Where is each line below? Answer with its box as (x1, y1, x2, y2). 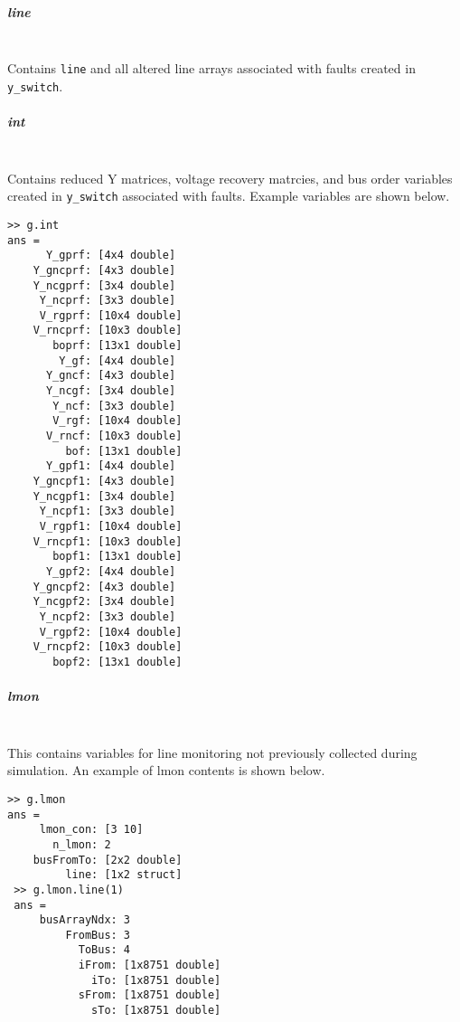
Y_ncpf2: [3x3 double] (39, 610, 176, 623)
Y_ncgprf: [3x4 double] (33, 279, 176, 292)
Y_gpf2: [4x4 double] (45, 564, 176, 578)
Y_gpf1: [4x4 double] (45, 459, 176, 473)
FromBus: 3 (65, 928, 131, 942)
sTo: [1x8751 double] (91, 1004, 221, 1017)
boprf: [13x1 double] (52, 339, 183, 353)
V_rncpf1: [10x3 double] (33, 535, 183, 548)
